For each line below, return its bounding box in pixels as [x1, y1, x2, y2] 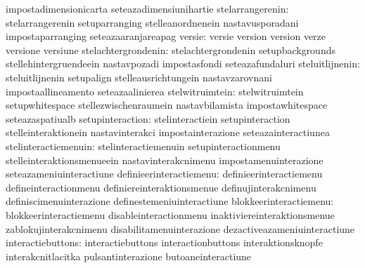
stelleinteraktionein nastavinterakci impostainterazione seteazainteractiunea [6, 125, 330, 140]
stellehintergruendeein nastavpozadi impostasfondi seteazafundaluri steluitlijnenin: [6, 56, 360, 71]
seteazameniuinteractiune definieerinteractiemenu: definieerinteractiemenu [6, 166, 323, 181]
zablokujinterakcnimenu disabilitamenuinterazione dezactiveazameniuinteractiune [6, 221, 355, 236]
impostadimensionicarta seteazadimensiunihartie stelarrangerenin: [6, 1, 289, 15]
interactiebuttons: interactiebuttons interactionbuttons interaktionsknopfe [6, 235, 323, 250]
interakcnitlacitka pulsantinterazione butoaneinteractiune [6, 248, 252, 263]
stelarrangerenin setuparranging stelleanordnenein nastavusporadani [6, 15, 299, 29]
